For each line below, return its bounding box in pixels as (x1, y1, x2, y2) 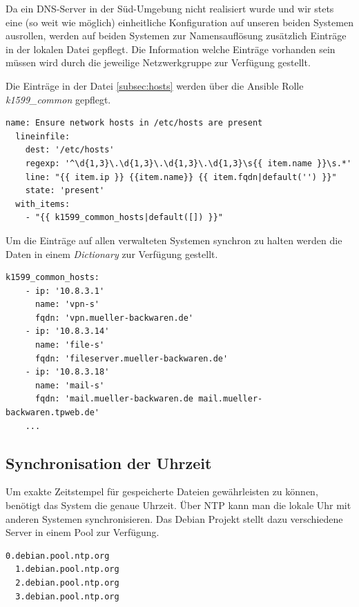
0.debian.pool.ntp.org (6, 550, 110, 561)
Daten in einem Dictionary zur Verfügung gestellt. (6, 246, 218, 261)
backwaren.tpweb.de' (6, 408, 100, 418)
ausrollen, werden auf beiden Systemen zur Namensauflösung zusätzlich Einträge (6, 28, 347, 43)
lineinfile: (15, 131, 70, 141)
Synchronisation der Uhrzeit (6, 452, 212, 473)
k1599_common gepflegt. (6, 92, 111, 106)
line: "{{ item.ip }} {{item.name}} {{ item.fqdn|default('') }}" (25, 172, 337, 182)
